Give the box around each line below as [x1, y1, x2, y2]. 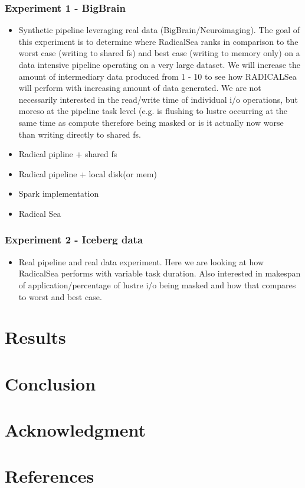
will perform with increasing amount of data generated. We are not [18, 82, 261, 94]
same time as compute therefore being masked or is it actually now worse [18, 116, 284, 128]
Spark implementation [18, 187, 99, 200]
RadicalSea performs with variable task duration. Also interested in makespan [18, 267, 301, 279]
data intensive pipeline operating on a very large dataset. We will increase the [18, 58, 300, 70]
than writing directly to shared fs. [18, 128, 141, 140]
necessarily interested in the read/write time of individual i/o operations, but [18, 93, 298, 105]
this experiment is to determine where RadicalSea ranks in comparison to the [18, 35, 299, 47]
